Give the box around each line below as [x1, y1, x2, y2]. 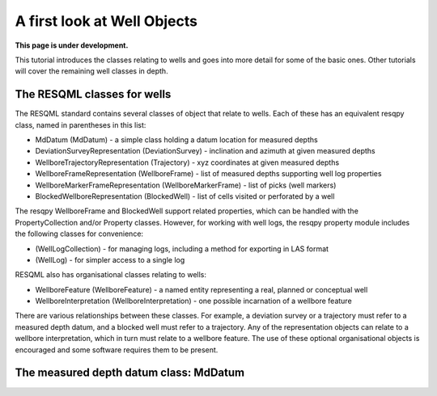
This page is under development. [15, 40, 129, 50]
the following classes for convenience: [15, 229, 144, 238]
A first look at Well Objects [15, 12, 198, 30]
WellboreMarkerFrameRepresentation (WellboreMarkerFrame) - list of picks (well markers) [35, 180, 337, 190]
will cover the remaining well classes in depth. [15, 66, 169, 76]
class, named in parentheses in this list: [15, 120, 146, 129]
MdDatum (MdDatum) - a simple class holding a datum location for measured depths [35, 135, 319, 145]
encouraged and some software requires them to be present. [15, 344, 218, 355]
